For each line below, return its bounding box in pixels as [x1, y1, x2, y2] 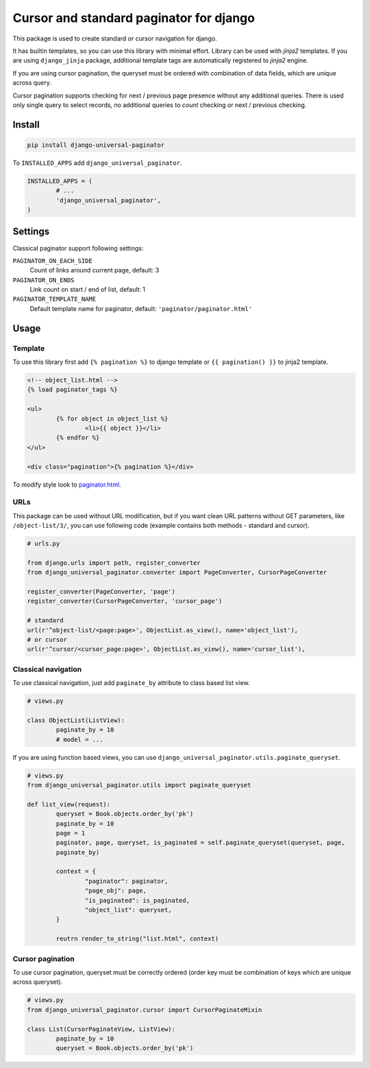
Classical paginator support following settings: [12, 244, 144, 252]
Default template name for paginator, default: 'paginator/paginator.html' [29, 304, 253, 312]
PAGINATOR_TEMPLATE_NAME [12, 295, 96, 303]
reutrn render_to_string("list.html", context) [56, 935, 219, 943]
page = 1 [56, 829, 86, 837]
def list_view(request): [27, 800, 111, 808]
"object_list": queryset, [84, 906, 172, 914]
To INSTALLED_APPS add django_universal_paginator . [12, 159, 182, 167]
